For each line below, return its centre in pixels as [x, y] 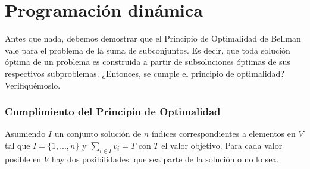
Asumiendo [25, 134]
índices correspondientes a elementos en [223, 134]
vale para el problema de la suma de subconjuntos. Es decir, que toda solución [148, 50]
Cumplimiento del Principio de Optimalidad [113, 112]
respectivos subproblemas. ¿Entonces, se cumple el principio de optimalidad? [145, 73]
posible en [23, 159]
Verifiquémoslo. [33, 85]
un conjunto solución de [98, 134]
